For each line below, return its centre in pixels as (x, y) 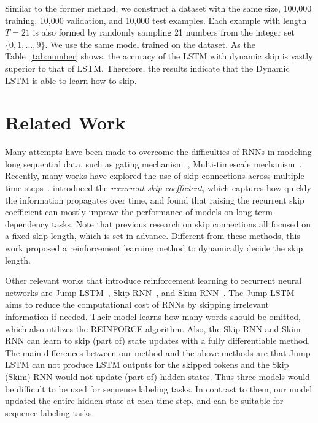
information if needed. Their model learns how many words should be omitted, (153, 316)
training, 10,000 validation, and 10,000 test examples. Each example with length (156, 20)
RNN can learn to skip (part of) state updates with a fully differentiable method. (158, 341)
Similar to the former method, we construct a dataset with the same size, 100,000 (158, 8)
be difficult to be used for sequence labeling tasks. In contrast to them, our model (159, 388)
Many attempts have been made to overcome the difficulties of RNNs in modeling (158, 152)
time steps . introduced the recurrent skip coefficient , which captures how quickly (158, 188)
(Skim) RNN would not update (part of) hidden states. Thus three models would (157, 376)
